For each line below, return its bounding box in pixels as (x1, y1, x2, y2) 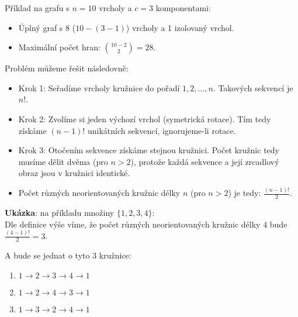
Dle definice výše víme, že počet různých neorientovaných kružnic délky (5, 218, 261, 230)
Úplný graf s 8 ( (18, 21, 76, 33)
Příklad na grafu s (5, 2, 70, 13)
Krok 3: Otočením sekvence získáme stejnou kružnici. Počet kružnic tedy (18, 144, 279, 156)
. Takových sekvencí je (213, 81, 293, 94)
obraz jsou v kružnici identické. (18, 167, 130, 179)
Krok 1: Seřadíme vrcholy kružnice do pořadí (18, 81, 180, 94)
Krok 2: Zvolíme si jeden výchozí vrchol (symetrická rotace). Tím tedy (18, 112, 271, 125)
